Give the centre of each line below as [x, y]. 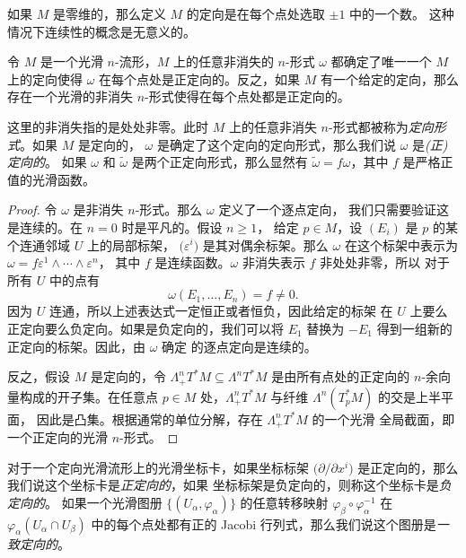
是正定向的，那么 [408, 467]
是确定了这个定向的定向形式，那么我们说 [276, 144]
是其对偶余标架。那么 [265, 244]
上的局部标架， [131, 244]
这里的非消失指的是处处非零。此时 [108, 126]
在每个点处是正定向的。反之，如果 [200, 78]
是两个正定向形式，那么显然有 [220, 162]
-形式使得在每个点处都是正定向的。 [247, 96]
